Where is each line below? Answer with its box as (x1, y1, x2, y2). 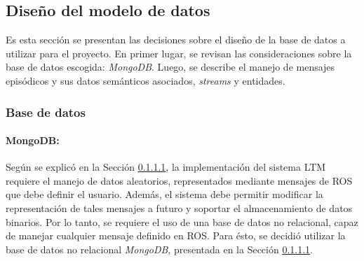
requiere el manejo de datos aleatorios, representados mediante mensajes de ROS (6, 173, 353, 188)
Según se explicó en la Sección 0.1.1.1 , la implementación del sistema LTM (6, 160, 326, 174)
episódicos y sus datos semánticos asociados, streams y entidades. (6, 73, 285, 87)
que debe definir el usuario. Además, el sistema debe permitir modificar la (6, 187, 323, 202)
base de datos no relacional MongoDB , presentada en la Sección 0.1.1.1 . (6, 241, 313, 256)
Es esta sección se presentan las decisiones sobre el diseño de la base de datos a (6, 32, 346, 47)
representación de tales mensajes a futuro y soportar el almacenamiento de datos (6, 201, 353, 215)
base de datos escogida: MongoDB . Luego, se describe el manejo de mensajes (6, 59, 335, 74)
